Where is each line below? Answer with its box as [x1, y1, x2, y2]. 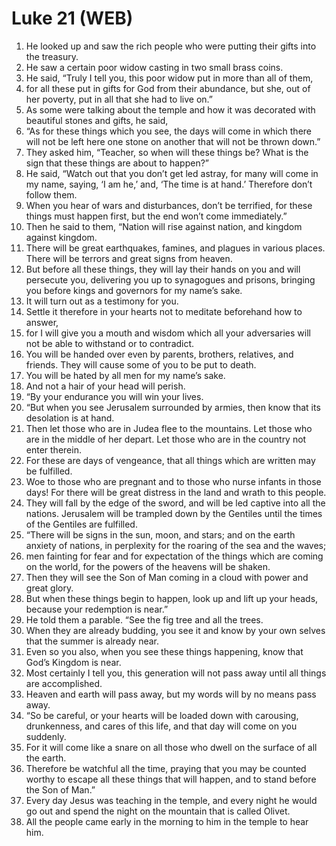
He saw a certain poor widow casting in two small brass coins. [25, 61, 284, 73]
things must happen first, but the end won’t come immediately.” [25, 210, 288, 222]
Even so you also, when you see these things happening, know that [25, 645, 304, 657]
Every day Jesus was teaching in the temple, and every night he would [25, 794, 318, 806]
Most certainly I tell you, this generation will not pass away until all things [25, 667, 327, 679]
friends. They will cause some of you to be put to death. [25, 358, 257, 371]
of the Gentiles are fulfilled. [25, 518, 138, 530]
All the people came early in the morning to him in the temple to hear [25, 815, 309, 827]
